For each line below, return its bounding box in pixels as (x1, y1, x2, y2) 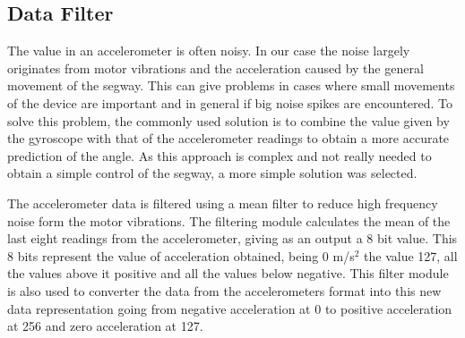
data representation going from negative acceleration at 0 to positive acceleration (7, 299, 452, 317)
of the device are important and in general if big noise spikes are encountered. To (7, 93, 453, 112)
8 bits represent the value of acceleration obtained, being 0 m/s (7, 246, 355, 265)
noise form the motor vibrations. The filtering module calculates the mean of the (7, 211, 451, 230)
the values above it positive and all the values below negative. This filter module (7, 264, 449, 283)
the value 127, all (364, 246, 458, 265)
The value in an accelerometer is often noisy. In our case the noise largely (7, 41, 410, 60)
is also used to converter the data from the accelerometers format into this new (7, 281, 442, 300)
